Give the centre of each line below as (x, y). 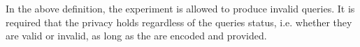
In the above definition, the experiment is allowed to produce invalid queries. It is (180, 8)
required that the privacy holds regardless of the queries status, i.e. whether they (179, 22)
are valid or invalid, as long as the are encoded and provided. (136, 36)
